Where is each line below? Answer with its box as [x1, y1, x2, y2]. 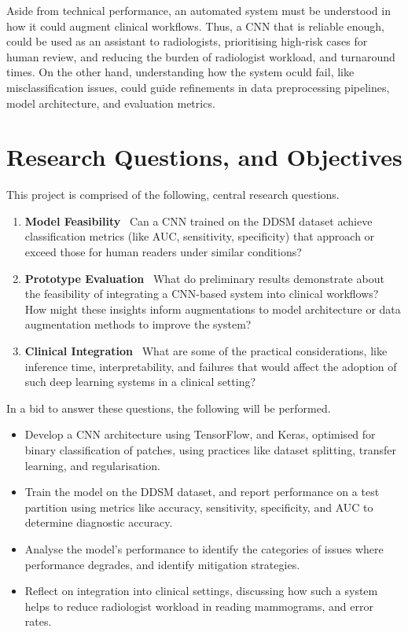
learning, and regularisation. [24, 457, 160, 473]
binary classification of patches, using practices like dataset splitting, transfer [24, 442, 396, 457]
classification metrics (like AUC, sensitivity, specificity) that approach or [24, 228, 375, 244]
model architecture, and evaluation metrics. [6, 94, 215, 111]
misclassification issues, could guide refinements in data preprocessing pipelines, [6, 79, 390, 95]
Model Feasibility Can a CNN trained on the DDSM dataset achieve [24, 212, 373, 229]
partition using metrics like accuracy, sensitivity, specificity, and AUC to [24, 498, 373, 515]
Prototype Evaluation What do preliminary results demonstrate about [24, 270, 384, 286]
